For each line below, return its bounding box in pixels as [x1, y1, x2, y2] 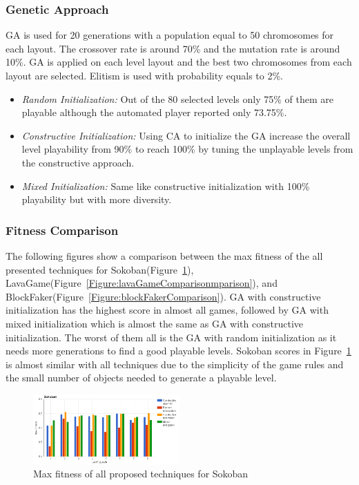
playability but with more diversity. [21, 192, 172, 207]
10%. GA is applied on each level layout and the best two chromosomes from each [6, 55, 352, 69]
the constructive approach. [21, 155, 135, 169]
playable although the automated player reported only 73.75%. [21, 105, 287, 120]
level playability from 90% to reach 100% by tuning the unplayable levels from [21, 142, 353, 156]
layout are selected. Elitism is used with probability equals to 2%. [6, 68, 283, 82]
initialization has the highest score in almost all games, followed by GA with [6, 303, 329, 317]
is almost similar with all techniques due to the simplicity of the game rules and [6, 356, 344, 371]
